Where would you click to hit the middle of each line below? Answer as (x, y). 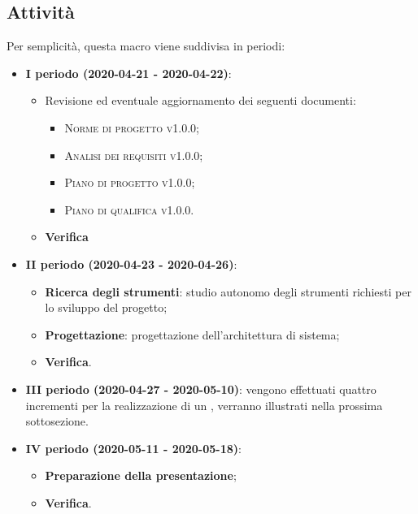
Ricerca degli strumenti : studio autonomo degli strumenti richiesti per (228, 291)
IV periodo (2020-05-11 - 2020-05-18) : (133, 448)
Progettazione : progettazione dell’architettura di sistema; (192, 334)
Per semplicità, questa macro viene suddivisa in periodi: (146, 46)
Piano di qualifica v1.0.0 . (129, 209)
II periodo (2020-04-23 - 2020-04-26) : (131, 263)
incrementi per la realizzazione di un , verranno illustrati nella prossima (204, 405)
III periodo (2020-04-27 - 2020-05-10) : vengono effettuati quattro (201, 389)
